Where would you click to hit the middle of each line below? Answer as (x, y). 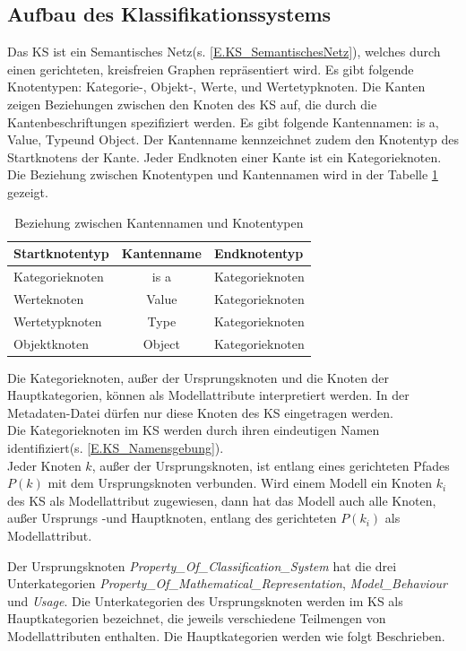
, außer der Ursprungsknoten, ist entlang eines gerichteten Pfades (271, 465)
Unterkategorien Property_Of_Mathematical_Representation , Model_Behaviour (228, 583)
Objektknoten (52, 343)
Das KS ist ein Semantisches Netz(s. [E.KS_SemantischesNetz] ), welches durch (224, 52)
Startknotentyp (61, 253)
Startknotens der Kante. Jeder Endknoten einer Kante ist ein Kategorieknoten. (224, 156)
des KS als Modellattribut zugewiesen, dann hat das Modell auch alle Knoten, (222, 500)
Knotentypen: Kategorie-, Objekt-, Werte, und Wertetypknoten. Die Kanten (216, 87)
